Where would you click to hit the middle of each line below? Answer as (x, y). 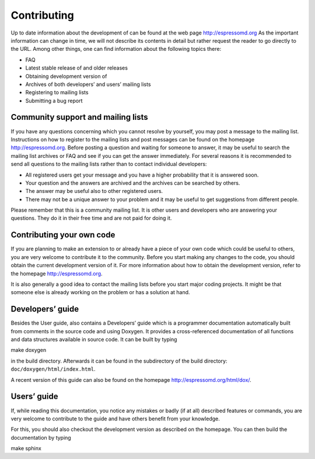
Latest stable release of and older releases (77, 68)
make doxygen (29, 350)
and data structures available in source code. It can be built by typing (94, 340)
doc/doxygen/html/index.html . (53, 369)
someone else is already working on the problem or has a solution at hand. (100, 292)
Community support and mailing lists (79, 117)
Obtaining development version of (66, 76)
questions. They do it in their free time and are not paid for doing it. (91, 218)
